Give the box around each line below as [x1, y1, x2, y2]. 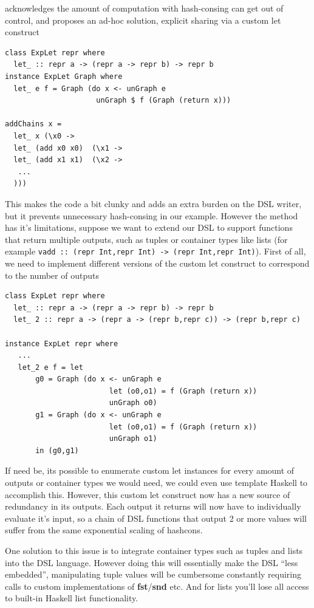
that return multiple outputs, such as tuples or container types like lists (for [5, 233, 288, 245]
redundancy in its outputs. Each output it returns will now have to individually [5, 500, 301, 513]
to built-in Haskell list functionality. [5, 592, 138, 604]
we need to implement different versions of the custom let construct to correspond [5, 256, 310, 269]
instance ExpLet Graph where [5, 72, 123, 81]
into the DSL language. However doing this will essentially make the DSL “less [5, 556, 298, 569]
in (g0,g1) [35, 446, 79, 455]
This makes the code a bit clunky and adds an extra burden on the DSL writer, [5, 197, 302, 210]
